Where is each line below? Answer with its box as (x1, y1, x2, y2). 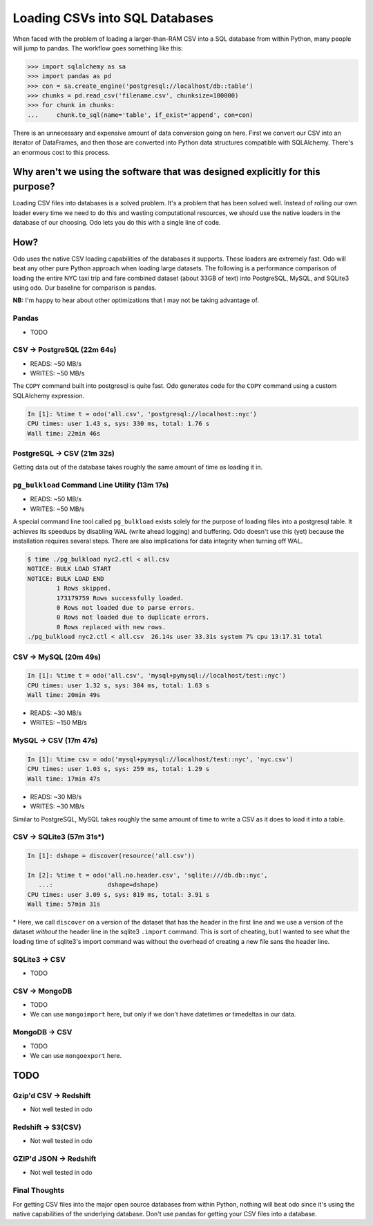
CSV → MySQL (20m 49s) (12, 652, 102, 662)
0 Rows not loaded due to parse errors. (56, 604, 195, 611)
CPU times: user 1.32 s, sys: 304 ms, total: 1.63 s (27, 681, 210, 689)
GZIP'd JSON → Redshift (12, 1154, 97, 1164)
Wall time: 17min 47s (27, 774, 101, 783)
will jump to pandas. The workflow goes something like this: (12, 44, 183, 52)
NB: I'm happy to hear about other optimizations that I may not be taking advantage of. (12, 296, 259, 304)
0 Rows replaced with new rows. (56, 623, 166, 631)
